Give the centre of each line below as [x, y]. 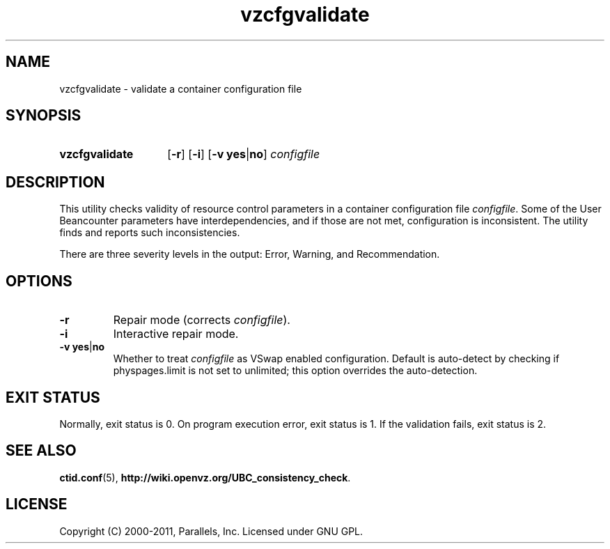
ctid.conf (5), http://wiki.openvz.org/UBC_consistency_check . [205, 477]
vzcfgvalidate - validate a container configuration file [181, 88]
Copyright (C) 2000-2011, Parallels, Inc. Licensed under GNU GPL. [211, 531]
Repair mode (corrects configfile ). [202, 320]
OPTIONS [39, 281]
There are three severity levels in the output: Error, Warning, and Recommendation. [250, 254]
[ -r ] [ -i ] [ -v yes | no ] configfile [244, 154]
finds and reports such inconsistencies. [150, 233]
